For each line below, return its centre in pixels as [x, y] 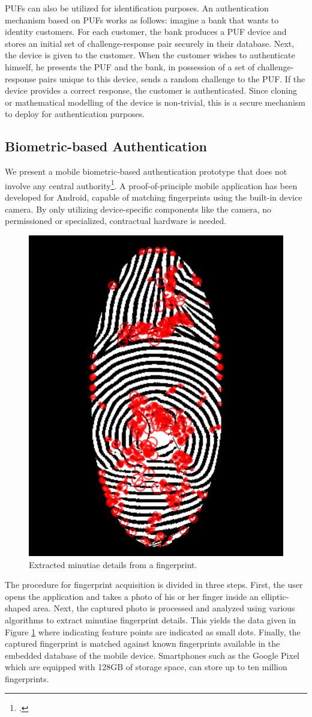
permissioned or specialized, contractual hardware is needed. [116, 221]
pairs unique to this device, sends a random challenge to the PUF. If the [172, 78]
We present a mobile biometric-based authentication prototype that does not [146, 171]
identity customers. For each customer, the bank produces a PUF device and [146, 32]
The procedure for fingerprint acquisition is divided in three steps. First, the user [154, 585]
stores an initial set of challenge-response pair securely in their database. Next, [150, 43]
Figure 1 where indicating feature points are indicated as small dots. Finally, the [153, 631]
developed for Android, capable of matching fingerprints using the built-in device [154, 197]
